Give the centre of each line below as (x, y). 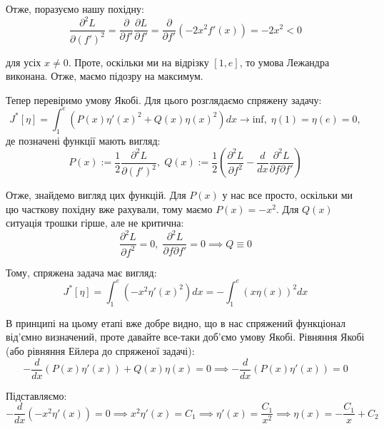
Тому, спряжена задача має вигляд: (81, 272)
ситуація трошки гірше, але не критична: (95, 223)
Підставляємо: (36, 395)
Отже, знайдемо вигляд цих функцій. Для (96, 195)
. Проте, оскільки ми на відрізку (138, 62)
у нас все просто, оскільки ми (287, 195)
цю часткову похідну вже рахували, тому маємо (109, 208)
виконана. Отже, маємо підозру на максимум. (105, 76)
